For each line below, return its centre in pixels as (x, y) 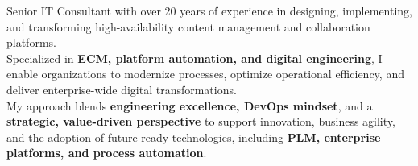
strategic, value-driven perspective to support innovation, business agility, (201, 121)
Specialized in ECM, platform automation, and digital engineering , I (195, 58)
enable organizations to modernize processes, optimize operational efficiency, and (205, 74)
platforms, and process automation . (107, 153)
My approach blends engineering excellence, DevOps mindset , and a (190, 105)
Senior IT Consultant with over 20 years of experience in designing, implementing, (209, 10)
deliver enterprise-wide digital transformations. (122, 89)
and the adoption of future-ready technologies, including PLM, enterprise (194, 137)
